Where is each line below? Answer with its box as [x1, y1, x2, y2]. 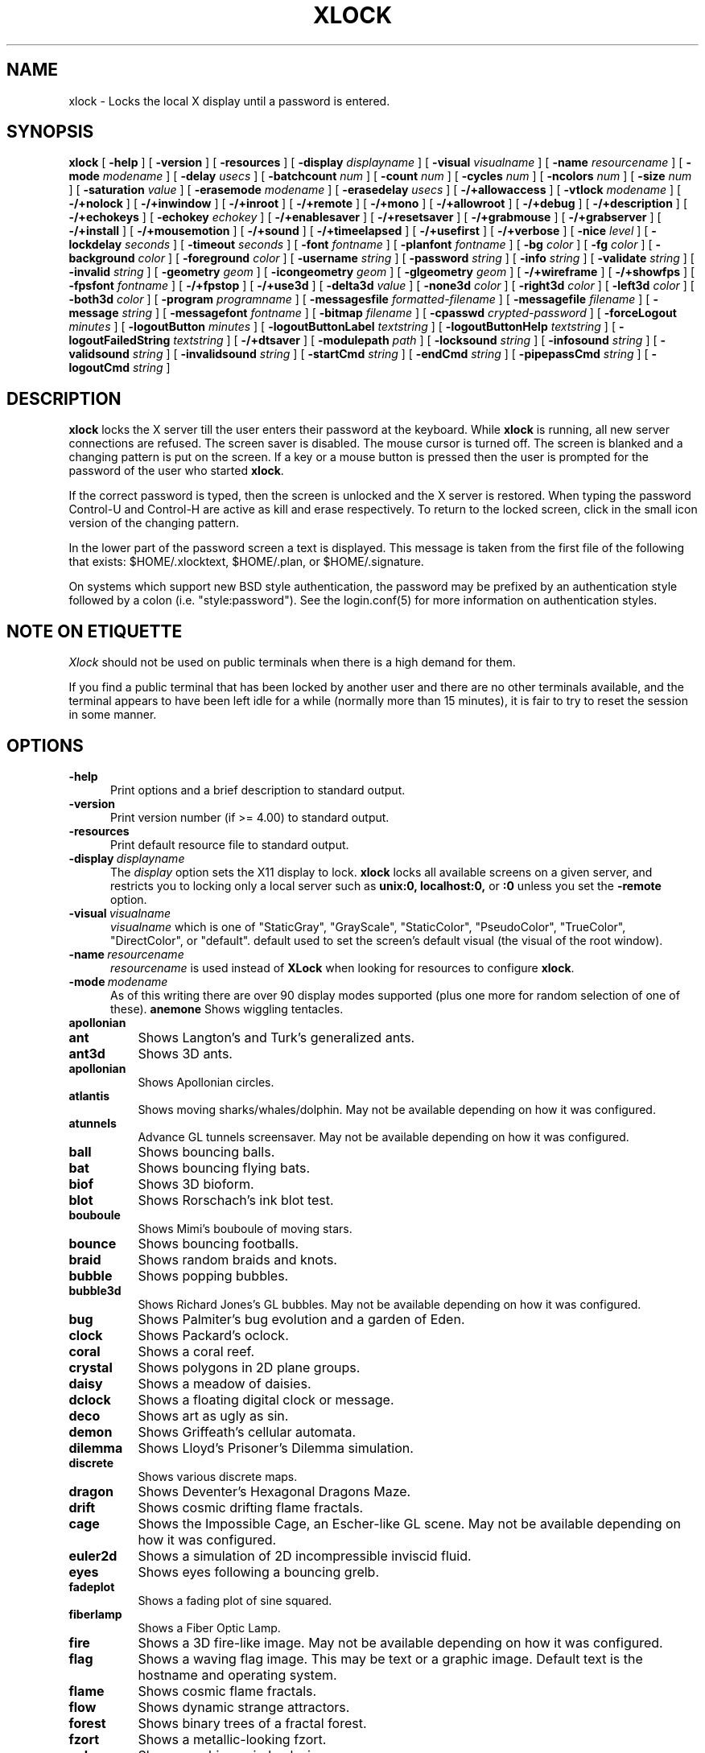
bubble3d [68, 1283, 122, 1297]
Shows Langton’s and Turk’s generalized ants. [138, 1029, 415, 1046]
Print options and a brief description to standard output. [110, 782, 406, 797]
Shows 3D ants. [138, 1045, 233, 1062]
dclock [68, 1391, 111, 1408]
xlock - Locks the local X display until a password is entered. [68, 93, 390, 108]
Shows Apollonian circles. [138, 1074, 274, 1089]
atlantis [68, 1088, 110, 1103]
